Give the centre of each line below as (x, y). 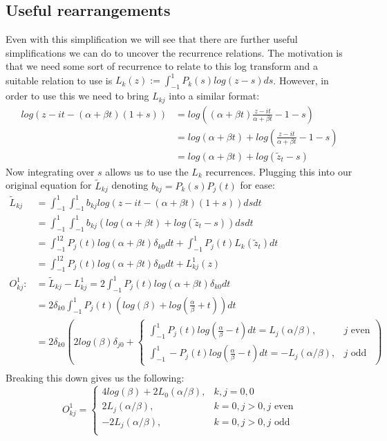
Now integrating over (50, 171)
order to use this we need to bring (77, 96)
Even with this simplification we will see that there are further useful (152, 39)
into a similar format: (214, 96)
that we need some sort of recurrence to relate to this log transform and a (162, 66)
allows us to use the (147, 171)
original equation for (49, 185)
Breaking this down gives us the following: (95, 378)
